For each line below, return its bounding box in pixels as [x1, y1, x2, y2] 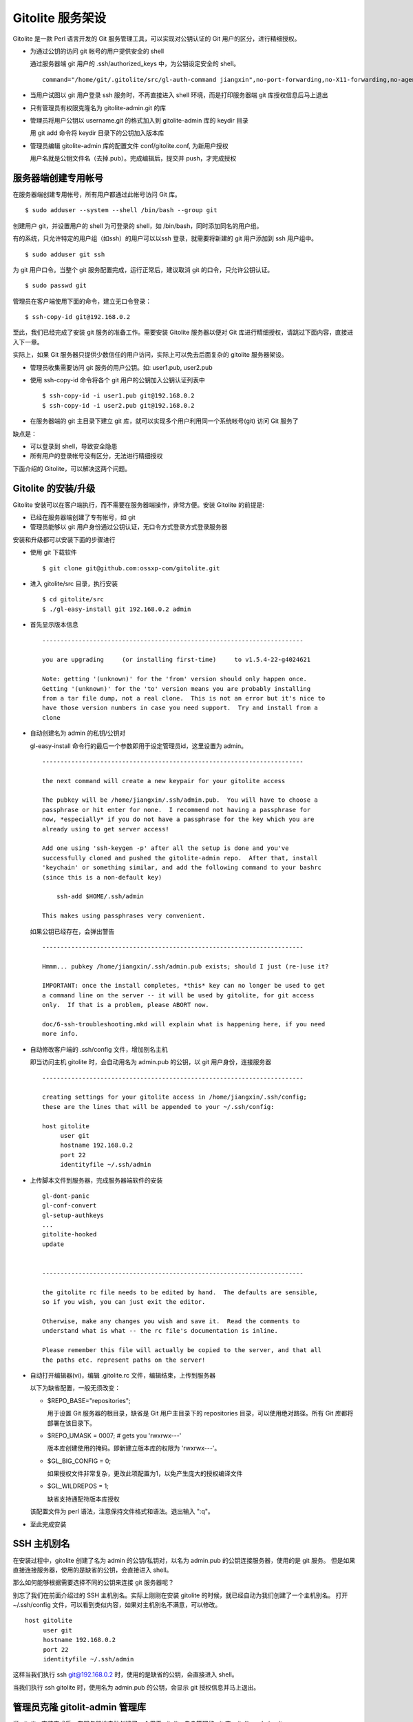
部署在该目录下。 [47, 1419, 96, 1427]
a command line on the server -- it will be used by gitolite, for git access [42, 991, 315, 999]
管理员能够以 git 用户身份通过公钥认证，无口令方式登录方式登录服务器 [30, 523, 228, 531]
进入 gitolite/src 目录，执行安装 [30, 579, 118, 588]
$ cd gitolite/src [42, 596, 105, 603]
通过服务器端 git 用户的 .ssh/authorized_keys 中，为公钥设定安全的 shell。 [30, 59, 240, 68]
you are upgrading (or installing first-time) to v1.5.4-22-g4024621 [42, 656, 311, 664]
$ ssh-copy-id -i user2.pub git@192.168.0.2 [42, 402, 195, 409]
